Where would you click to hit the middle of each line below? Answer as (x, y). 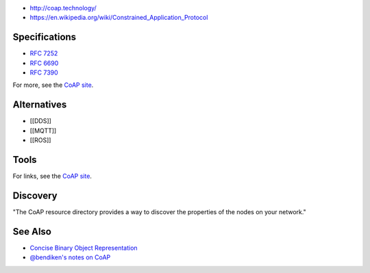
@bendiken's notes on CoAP (70, 257)
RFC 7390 (44, 73)
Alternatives (40, 105)
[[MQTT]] (43, 131)
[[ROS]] (40, 140)
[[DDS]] (40, 121)
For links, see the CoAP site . (52, 176)
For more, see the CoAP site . (53, 85)
